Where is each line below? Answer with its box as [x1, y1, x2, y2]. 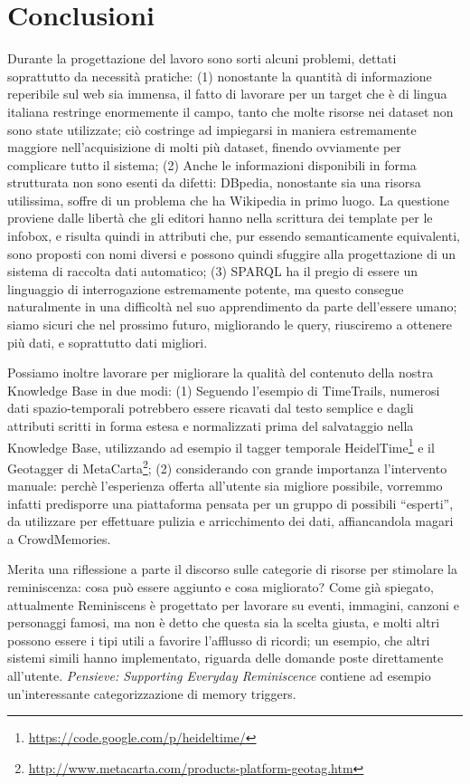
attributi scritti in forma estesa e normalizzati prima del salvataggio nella [7, 416, 414, 435]
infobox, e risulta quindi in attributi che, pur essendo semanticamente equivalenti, [7, 226, 460, 245]
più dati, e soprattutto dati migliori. [7, 332, 208, 351]
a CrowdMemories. [7, 529, 111, 548]
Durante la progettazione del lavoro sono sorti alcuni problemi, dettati [7, 49, 397, 68]
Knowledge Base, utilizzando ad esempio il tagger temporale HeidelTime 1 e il [7, 435, 435, 456]
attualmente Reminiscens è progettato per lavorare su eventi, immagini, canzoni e [7, 595, 459, 614]
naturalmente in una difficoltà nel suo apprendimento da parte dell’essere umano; [7, 297, 457, 316]
